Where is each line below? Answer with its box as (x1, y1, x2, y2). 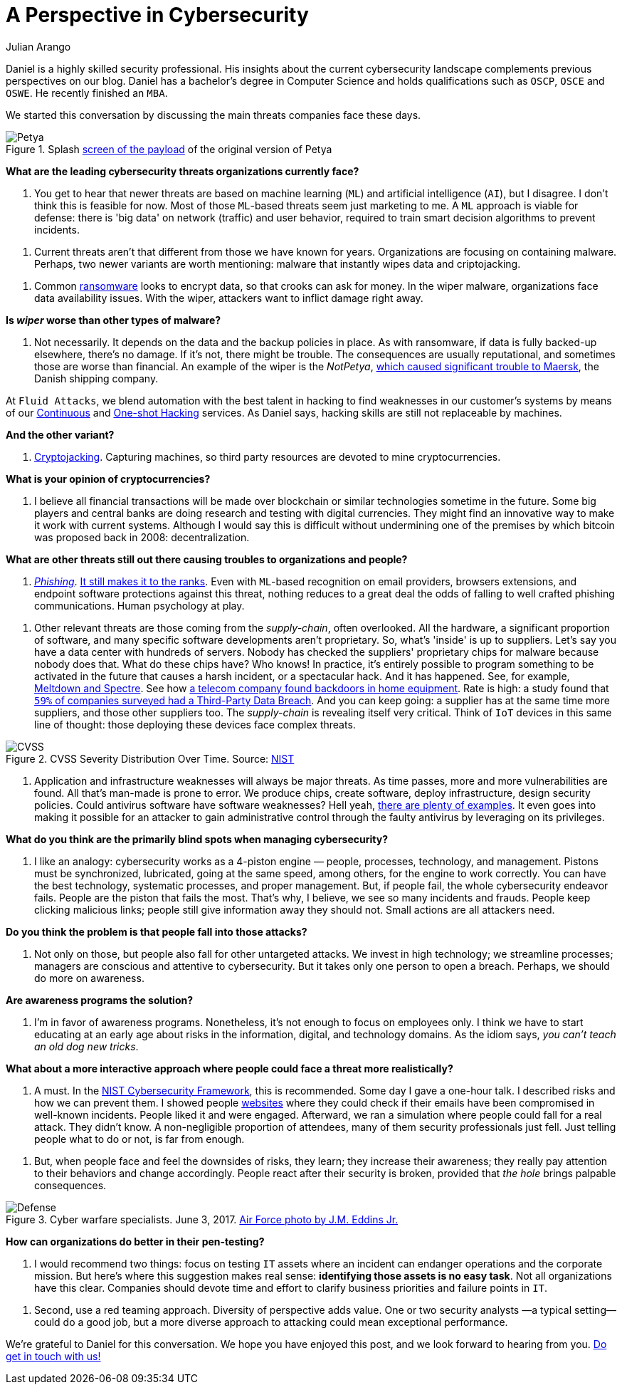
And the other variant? (6, 428, 115, 441)
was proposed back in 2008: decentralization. (34, 531, 250, 543)
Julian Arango (6, 40, 71, 53)
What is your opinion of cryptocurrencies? (6, 472, 211, 485)
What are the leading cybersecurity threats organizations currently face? (6, 164, 359, 177)
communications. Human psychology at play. (34, 599, 245, 612)
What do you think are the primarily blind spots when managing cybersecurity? (6, 832, 389, 845)
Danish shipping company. (34, 372, 159, 385)
